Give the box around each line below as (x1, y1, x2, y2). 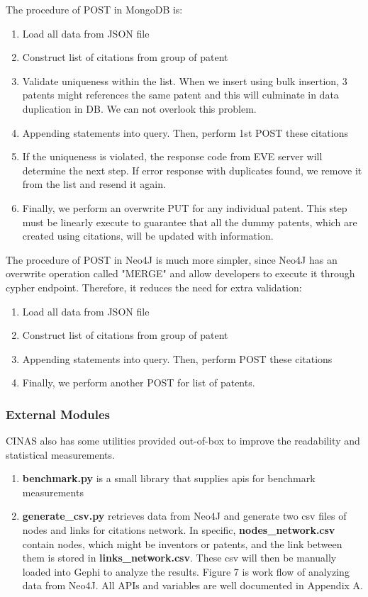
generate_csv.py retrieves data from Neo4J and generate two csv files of (22, 508, 347, 523)
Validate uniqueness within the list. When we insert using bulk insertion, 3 (22, 73, 347, 88)
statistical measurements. (6, 447, 115, 462)
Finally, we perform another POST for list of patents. (22, 375, 255, 390)
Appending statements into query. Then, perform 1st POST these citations (22, 125, 349, 140)
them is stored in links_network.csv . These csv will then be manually (22, 550, 337, 565)
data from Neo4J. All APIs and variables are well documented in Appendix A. (22, 578, 363, 593)
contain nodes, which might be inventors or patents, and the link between (22, 536, 342, 551)
